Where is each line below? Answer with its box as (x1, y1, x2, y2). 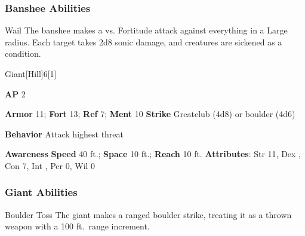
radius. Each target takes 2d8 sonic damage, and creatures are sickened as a (5, 35, 282, 48)
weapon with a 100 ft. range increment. (5, 220, 150, 232)
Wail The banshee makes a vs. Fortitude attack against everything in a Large (5, 24, 288, 36)
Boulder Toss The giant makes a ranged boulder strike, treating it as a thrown (5, 208, 292, 220)
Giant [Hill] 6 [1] (5, 68, 57, 79)
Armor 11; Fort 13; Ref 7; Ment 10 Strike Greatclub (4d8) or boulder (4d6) (5, 108, 295, 120)
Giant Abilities (5, 185, 78, 200)
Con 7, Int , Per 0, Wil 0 (5, 159, 95, 171)
